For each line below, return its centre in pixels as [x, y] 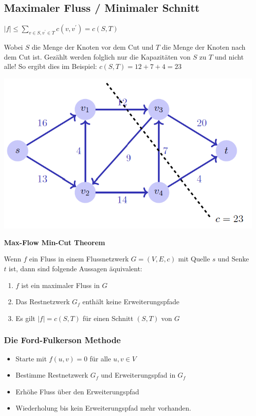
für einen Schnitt [108, 318]
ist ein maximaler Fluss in [61, 285]
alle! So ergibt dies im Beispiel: [50, 66]
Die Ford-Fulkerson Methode [63, 340]
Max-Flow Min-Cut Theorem [55, 242]
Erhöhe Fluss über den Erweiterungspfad [77, 391]
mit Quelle [194, 259]
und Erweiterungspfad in [138, 375]
